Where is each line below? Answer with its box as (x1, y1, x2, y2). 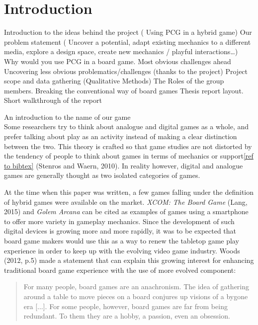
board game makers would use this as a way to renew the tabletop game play (4, 236, 239, 245)
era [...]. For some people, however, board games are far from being (23, 301, 228, 311)
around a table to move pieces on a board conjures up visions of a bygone (23, 291, 248, 301)
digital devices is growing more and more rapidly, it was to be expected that (4, 226, 237, 236)
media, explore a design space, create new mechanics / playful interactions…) (4, 46, 238, 57)
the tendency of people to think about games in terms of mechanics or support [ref (4, 151, 254, 161)
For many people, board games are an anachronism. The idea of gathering (23, 281, 250, 292)
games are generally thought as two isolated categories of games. (4, 170, 200, 180)
